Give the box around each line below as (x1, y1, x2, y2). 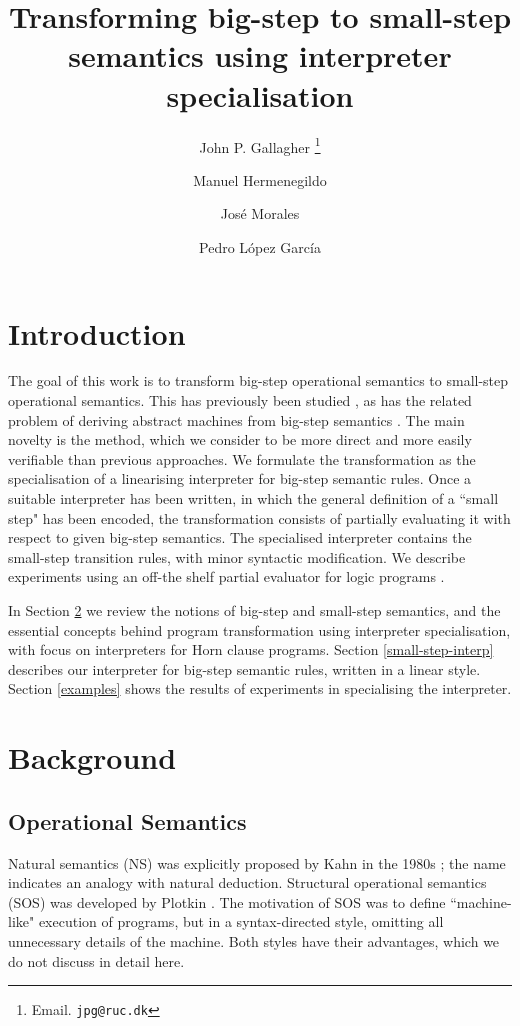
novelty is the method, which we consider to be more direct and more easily (8, 429, 472, 450)
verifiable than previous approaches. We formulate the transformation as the (8, 448, 476, 469)
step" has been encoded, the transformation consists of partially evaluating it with (8, 507, 511, 528)
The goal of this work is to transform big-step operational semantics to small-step (8, 370, 509, 391)
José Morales (220, 203, 300, 224)
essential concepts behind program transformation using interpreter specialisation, (8, 619, 511, 640)
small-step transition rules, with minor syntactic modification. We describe (8, 546, 466, 567)
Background (8, 737, 177, 778)
